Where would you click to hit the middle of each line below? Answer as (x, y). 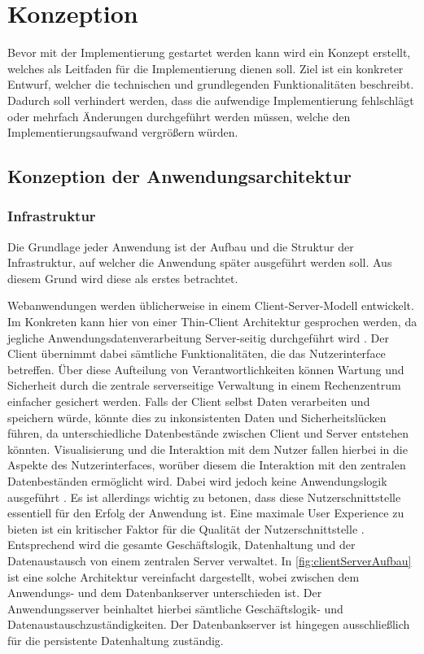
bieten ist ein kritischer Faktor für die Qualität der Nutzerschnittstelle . (186, 528)
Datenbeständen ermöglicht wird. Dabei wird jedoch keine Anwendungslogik (197, 481)
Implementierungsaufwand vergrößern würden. (123, 132)
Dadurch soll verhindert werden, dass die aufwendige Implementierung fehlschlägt (211, 100)
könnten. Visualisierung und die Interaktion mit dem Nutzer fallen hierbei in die (208, 449)
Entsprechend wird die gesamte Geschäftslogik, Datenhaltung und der (181, 545)
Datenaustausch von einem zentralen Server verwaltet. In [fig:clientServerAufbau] (210, 560)
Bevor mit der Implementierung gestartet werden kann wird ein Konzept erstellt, (209, 52)
